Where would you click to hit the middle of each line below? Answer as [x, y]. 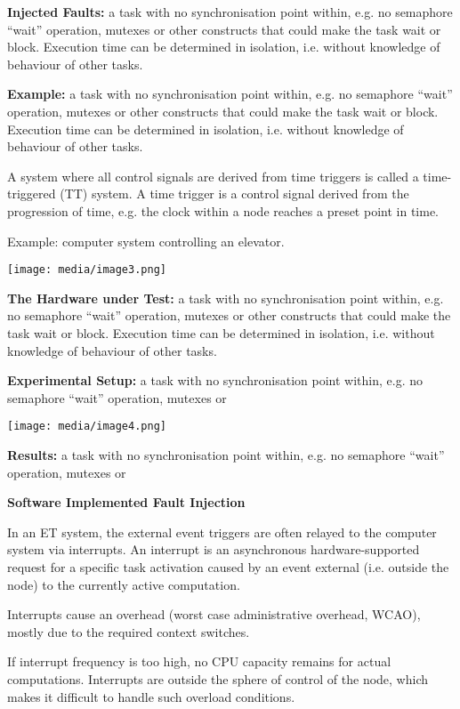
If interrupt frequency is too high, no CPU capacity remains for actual [199, 661]
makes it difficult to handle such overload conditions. [151, 696]
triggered [32, 193]
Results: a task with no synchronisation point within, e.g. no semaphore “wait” [226, 455]
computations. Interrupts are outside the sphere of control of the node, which [218, 678]
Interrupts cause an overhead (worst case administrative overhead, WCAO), [214, 614]
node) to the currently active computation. [124, 584]
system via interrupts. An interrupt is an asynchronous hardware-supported [214, 549]
